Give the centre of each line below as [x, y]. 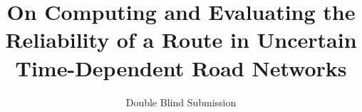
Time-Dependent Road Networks [181, 67]
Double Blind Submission [181, 102]
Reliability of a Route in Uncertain [181, 40]
